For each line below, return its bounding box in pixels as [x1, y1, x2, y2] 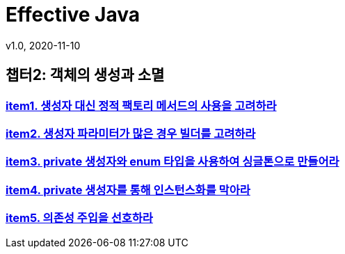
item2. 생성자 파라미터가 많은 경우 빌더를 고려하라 [6, 126, 256, 141]
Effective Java [6, 3, 141, 26]
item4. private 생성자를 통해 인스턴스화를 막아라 [6, 182, 250, 197]
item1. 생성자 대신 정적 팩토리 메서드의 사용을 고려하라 [6, 98, 277, 113]
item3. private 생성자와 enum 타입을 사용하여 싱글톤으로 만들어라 [6, 154, 339, 169]
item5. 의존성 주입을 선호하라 [6, 211, 153, 225]
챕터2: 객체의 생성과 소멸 [6, 66, 165, 84]
